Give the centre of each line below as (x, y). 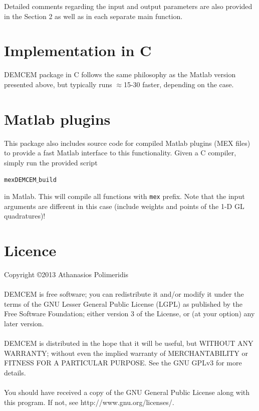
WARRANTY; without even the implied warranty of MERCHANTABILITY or (126, 353)
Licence (30, 250)
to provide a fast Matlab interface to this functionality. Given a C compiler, (120, 153)
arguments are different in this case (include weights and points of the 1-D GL (124, 206)
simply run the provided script (51, 162)
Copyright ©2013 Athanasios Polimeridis (66, 274)
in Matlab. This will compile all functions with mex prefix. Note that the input (124, 196)
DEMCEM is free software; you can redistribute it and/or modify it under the (124, 294)
